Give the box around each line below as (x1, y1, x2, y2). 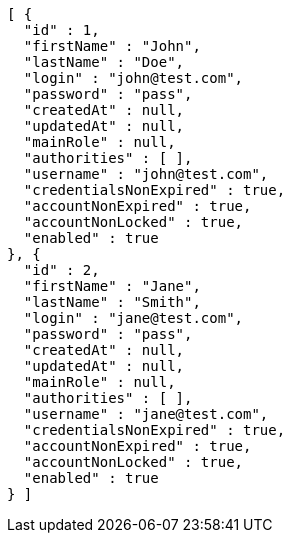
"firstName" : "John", (23, 38, 201, 54)
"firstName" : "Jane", (23, 278, 201, 294)
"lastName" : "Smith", (23, 294, 201, 310)
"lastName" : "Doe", (23, 54, 185, 70)
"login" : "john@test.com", (23, 70, 244, 86)
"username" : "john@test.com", (23, 166, 269, 182)
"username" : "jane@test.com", (23, 406, 269, 422)
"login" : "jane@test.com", (23, 310, 244, 326)
